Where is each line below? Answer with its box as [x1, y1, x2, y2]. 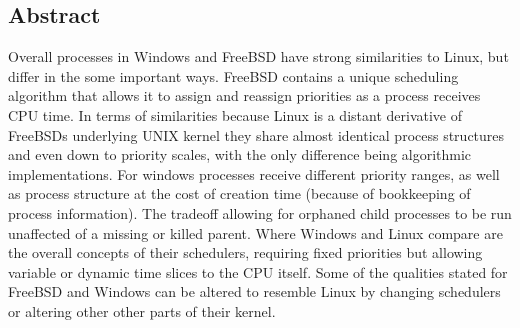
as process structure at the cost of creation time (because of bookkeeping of [8, 183, 471, 204]
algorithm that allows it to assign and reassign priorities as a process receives [8, 85, 481, 106]
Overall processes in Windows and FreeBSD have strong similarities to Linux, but [8, 46, 509, 67]
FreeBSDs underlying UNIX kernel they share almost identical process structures [8, 124, 505, 145]
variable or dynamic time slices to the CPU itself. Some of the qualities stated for [8, 261, 508, 282]
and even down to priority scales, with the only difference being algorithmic [8, 144, 472, 165]
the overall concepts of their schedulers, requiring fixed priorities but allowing [8, 242, 483, 263]
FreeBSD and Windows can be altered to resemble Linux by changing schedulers [8, 281, 501, 302]
